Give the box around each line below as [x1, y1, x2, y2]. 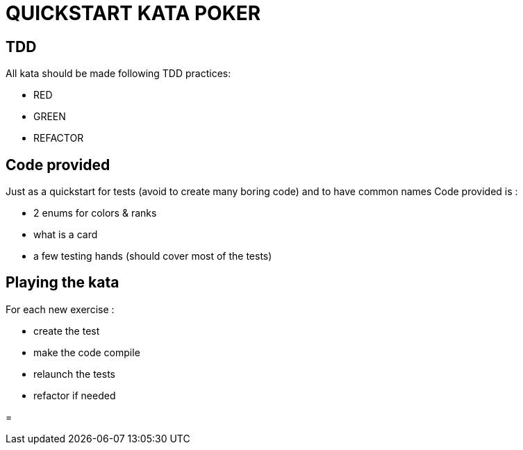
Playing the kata [6, 274, 119, 292]
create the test [33, 324, 100, 337]
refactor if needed [33, 389, 116, 401]
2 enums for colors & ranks [33, 207, 157, 219]
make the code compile [33, 346, 140, 358]
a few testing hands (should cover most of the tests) [33, 250, 272, 262]
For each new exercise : [6, 303, 115, 315]
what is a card [33, 228, 98, 241]
